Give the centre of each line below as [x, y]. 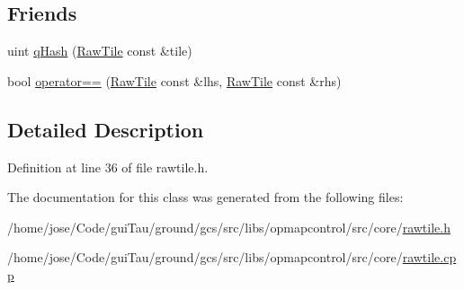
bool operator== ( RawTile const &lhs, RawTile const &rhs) [174, 80]
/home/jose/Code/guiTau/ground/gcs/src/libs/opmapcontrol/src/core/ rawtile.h [229, 227]
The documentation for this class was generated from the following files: [205, 197]
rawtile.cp [429, 257]
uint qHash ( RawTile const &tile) [100, 51]
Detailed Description [106, 129]
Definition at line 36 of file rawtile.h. [108, 167]
